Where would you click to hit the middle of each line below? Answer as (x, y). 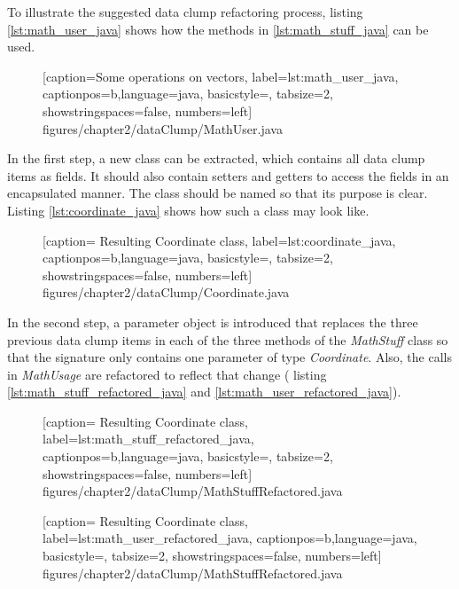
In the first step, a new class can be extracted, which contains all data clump (216, 158)
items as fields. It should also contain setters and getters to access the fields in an (228, 175)
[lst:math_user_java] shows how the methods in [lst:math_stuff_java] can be (218, 29)
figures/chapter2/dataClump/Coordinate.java (166, 292)
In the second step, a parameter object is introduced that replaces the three (213, 322)
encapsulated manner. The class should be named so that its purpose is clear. (218, 193)
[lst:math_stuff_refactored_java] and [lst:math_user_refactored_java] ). (204, 392)
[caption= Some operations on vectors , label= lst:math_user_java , (221, 76)
